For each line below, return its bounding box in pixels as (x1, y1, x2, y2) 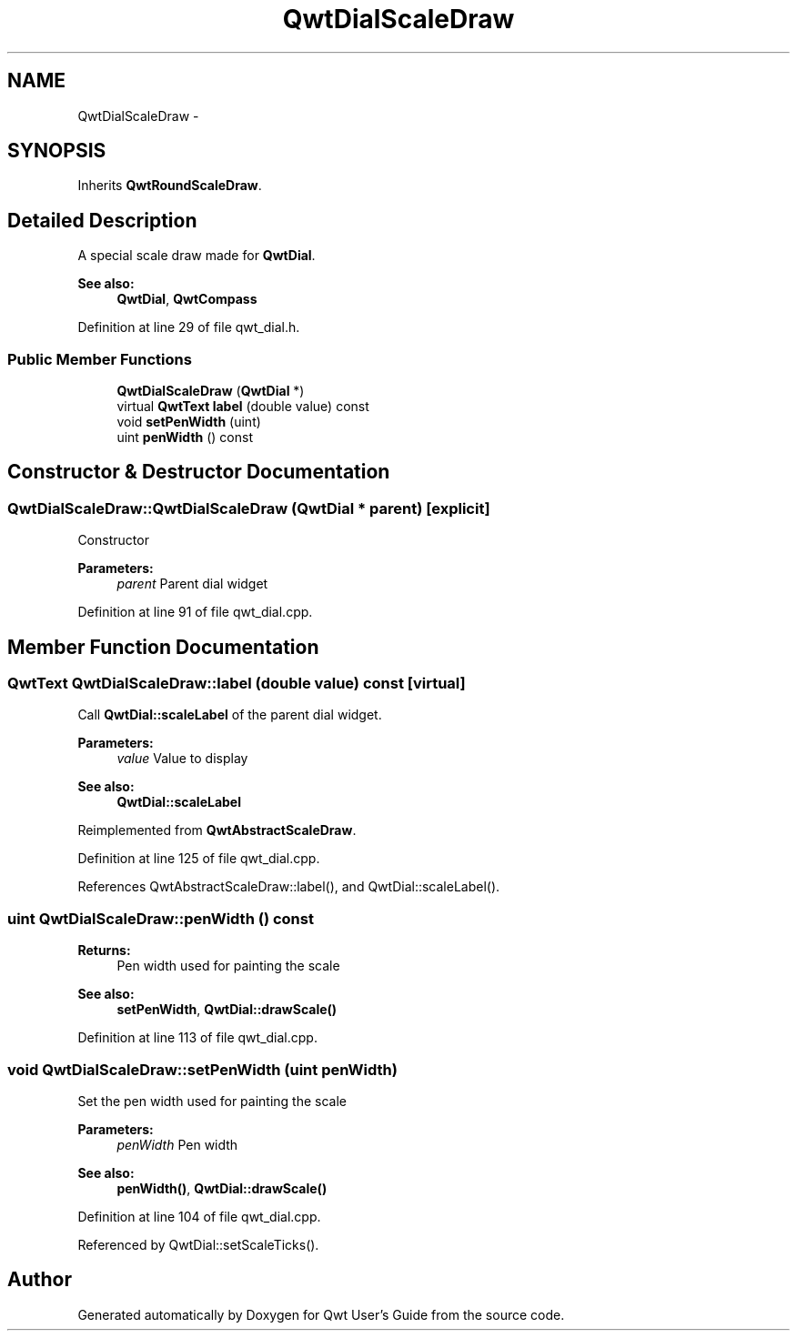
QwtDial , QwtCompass (116, 291, 257, 307)
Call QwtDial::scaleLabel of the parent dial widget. (77, 707, 382, 723)
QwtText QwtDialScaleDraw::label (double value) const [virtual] (7, 674, 466, 693)
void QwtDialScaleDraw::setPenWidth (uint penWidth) (7, 1060, 398, 1079)
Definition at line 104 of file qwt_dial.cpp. (77, 1208, 321, 1224)
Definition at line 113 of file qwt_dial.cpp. (77, 1030, 318, 1046)
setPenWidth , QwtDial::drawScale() (116, 1001, 338, 1018)
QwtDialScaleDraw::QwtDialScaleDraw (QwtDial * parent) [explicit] (7, 498, 490, 518)
